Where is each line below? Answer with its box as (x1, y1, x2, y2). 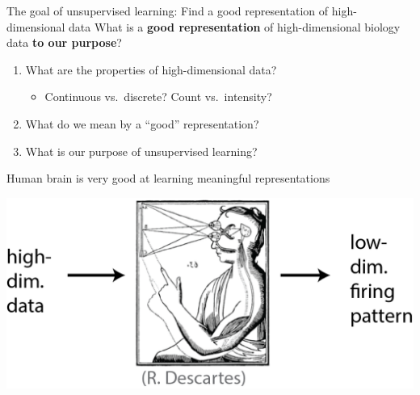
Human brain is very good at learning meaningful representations (6, 170, 330, 187)
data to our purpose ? (6, 34, 122, 51)
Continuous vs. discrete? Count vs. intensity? (44, 88, 272, 105)
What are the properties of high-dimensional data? (25, 61, 277, 78)
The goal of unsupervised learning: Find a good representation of (6, 2, 329, 19)
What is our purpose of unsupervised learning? (25, 142, 258, 159)
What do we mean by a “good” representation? (25, 115, 259, 132)
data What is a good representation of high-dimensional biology (69, 18, 401, 35)
